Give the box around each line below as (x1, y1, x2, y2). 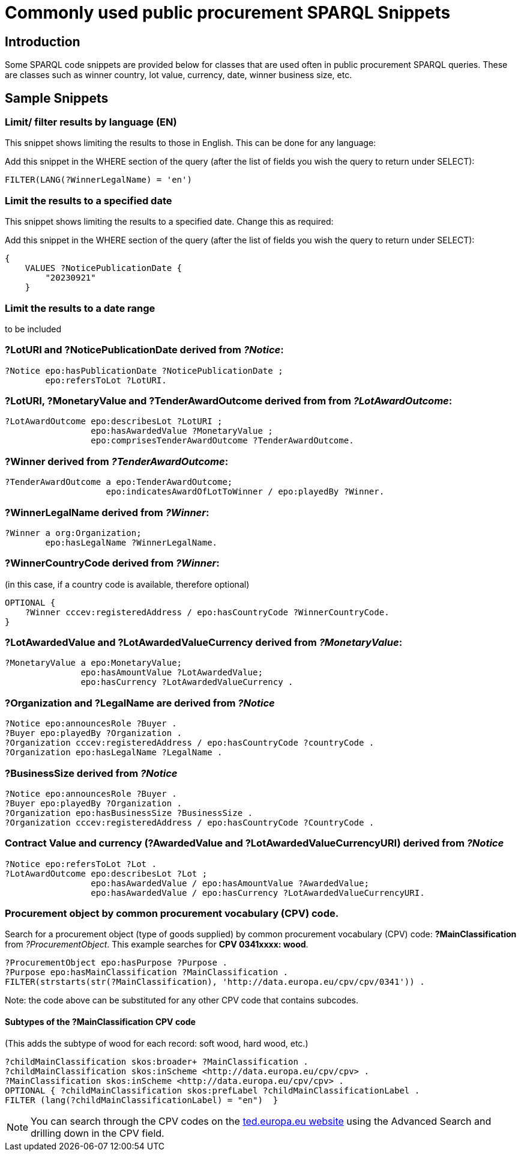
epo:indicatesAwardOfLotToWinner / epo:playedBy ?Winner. (106, 487, 385, 497)
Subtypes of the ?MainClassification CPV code (5, 1017, 196, 1027)
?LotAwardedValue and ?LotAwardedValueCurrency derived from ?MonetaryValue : (5, 636, 403, 649)
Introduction (5, 34, 80, 49)
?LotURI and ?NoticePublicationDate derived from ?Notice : (5, 344, 284, 356)
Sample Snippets (5, 90, 109, 106)
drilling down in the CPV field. (31, 1127, 164, 1139)
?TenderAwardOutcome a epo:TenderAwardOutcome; (5, 477, 233, 487)
